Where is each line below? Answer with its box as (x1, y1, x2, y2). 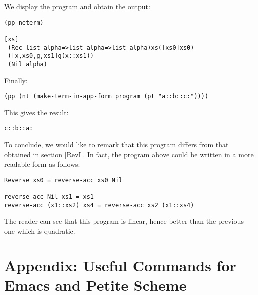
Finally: (4, 75, 28, 85)
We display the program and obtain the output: (4, 1, 150, 11)
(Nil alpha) (8, 60, 47, 68)
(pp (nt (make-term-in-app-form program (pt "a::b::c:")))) (4, 93, 209, 100)
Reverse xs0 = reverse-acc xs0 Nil (4, 176, 123, 184)
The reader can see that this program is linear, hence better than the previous (4, 216, 244, 226)
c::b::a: (4, 125, 33, 132)
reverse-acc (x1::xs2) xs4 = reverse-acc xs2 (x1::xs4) (4, 201, 194, 209)
